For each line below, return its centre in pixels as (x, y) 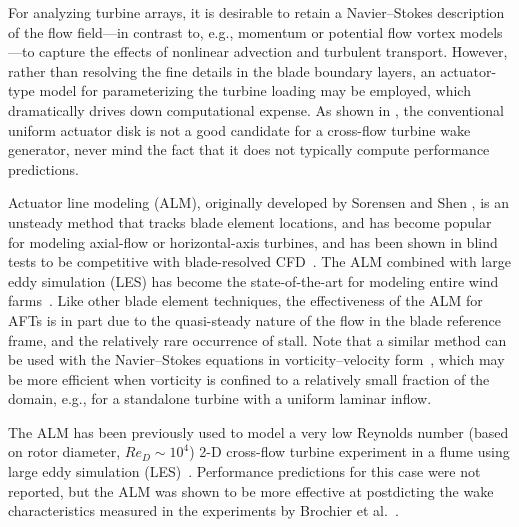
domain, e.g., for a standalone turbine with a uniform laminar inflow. (220, 398)
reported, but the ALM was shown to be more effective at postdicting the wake (251, 490)
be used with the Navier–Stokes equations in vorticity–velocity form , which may (256, 359)
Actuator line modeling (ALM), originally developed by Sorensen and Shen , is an (259, 202)
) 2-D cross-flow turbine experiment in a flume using (349, 451)
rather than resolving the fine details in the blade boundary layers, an (222, 70)
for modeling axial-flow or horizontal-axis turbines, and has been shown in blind (253, 241)
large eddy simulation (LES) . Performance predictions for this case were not (244, 471)
